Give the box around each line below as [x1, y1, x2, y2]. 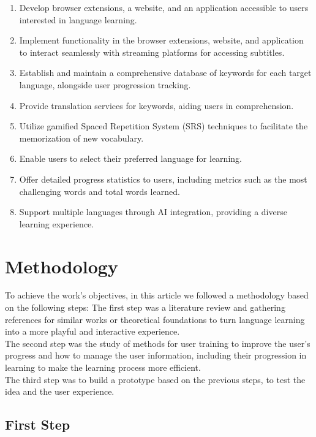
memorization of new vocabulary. [19, 131, 144, 144]
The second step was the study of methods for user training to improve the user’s [5, 336, 310, 349]
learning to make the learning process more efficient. [5, 361, 201, 373]
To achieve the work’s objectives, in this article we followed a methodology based [5, 289, 309, 302]
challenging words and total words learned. [19, 184, 180, 197]
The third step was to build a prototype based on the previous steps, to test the [5, 373, 306, 386]
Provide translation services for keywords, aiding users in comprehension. [19, 99, 294, 112]
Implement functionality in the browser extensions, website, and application [19, 34, 304, 47]
